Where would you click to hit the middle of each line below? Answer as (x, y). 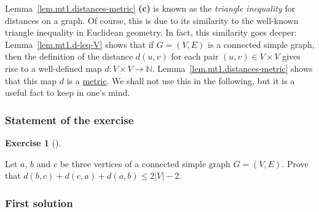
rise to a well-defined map (53, 68)
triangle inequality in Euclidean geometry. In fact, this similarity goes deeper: (151, 32)
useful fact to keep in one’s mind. (68, 92)
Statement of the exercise (69, 120)
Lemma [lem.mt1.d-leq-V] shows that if (79, 44)
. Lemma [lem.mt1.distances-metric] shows (232, 68)
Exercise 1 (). (33, 142)
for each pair (195, 56)
